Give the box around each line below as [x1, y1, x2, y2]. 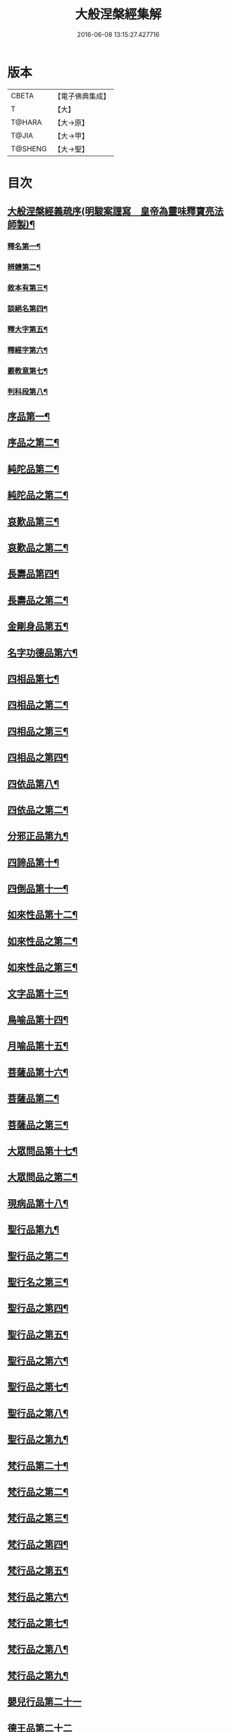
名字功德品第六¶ [7, 647, 78, 659]
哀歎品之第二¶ [7, 541, 69, 553]
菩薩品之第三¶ [7, 1119, 69, 1131]
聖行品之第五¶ [7, 1329, 69, 1341]
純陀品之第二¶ [7, 489, 69, 502]
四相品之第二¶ [7, 699, 69, 711]
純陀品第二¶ [7, 463, 60, 475]
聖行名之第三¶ [7, 1276, 69, 1288]
